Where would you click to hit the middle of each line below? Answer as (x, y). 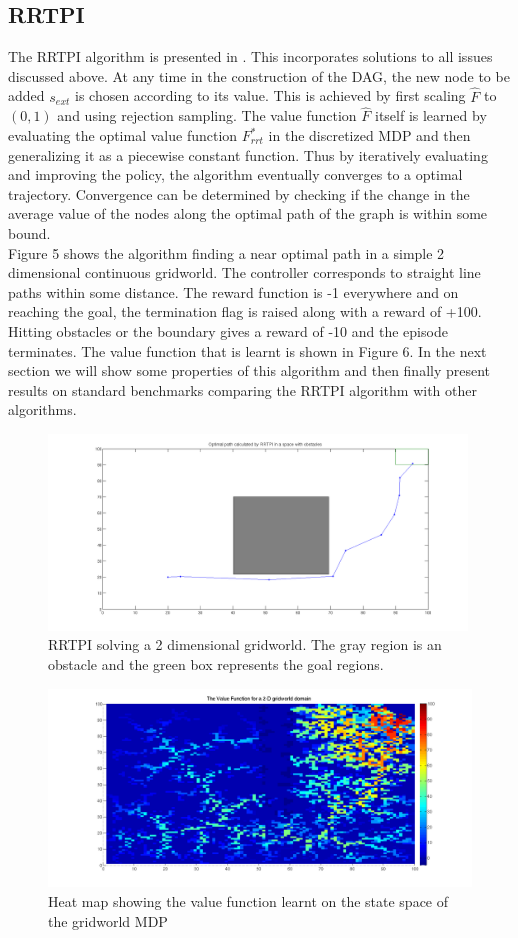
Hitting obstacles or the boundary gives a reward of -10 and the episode (228, 330)
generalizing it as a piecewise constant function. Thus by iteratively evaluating (248, 154)
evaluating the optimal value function (123, 135)
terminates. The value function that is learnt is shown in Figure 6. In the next (247, 350)
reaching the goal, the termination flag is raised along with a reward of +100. (245, 311)
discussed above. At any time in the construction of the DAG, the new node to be (259, 75)
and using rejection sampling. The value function (207, 115)
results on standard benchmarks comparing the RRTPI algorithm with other (242, 389)
